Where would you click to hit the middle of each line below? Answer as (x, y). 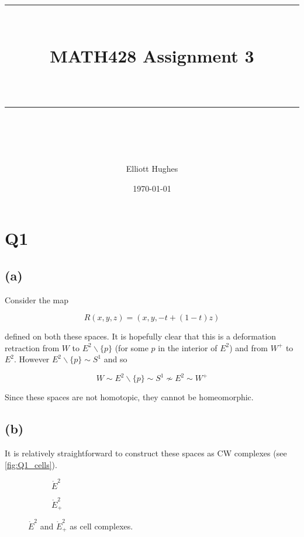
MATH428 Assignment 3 (152, 56)
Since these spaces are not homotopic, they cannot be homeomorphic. (129, 397)
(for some (132, 347)
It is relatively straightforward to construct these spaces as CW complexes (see (146, 453)
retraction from (32, 347)
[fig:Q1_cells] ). (31, 464)
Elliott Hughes (152, 168)
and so (115, 359)
